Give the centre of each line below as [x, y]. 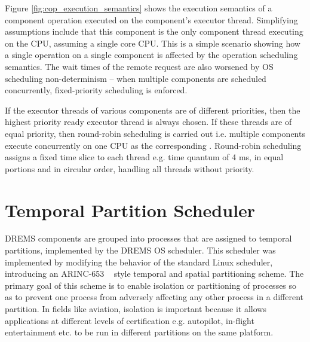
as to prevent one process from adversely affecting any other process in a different [154, 297]
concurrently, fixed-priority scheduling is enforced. [96, 90]
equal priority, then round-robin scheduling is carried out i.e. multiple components [155, 133]
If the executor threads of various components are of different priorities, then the [153, 110]
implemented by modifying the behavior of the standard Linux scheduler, [139, 262]
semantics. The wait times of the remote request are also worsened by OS [139, 66]
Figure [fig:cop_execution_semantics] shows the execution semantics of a [139, 8]
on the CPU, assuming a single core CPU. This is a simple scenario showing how [153, 43]
